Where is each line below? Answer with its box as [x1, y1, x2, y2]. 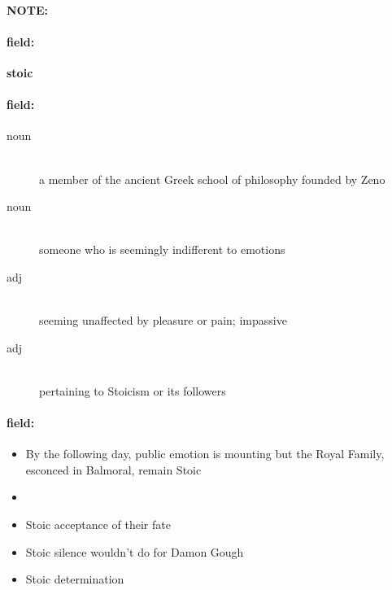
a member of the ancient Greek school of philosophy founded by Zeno [39, 170, 385, 187]
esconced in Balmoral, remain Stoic [25, 461, 202, 478]
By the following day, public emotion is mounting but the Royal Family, [25, 445, 385, 462]
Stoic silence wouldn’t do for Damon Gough [25, 543, 244, 560]
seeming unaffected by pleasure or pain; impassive [39, 312, 287, 329]
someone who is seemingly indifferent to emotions [39, 241, 285, 258]
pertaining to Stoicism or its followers [39, 382, 226, 399]
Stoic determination [25, 570, 124, 588]
